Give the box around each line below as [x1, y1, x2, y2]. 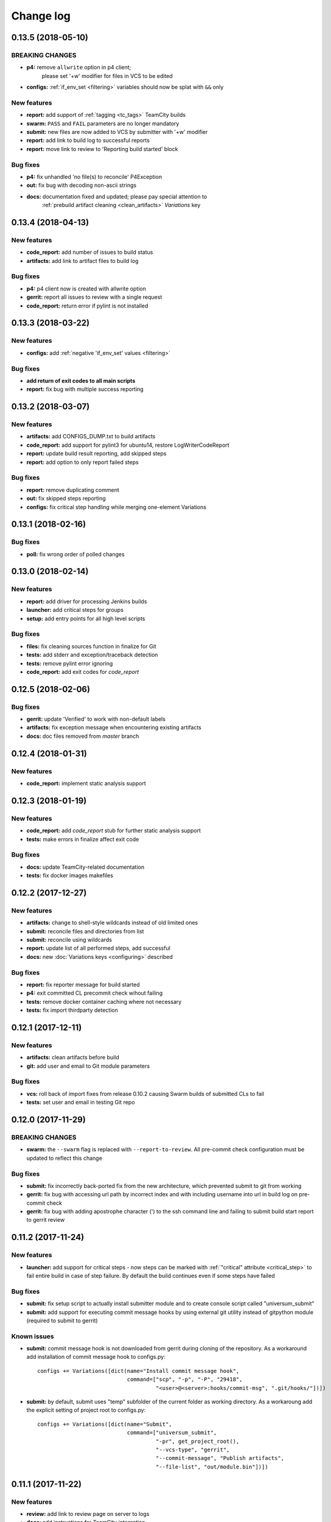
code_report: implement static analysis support [26, 780, 146, 787]
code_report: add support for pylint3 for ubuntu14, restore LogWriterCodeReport [26, 441, 229, 449]
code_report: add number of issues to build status [26, 248, 153, 256]
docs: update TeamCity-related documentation [26, 863, 145, 871]
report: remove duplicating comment [26, 486, 120, 493]
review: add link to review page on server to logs [26, 1510, 150, 1517]
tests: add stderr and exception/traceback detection [26, 651, 158, 659]
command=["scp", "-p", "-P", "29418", [127, 1376, 243, 1383]
